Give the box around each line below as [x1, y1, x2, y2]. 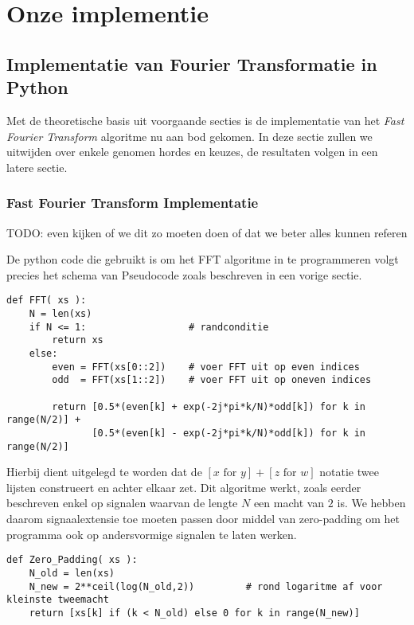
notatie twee [319, 463, 379, 480]
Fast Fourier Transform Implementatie [6, 193, 259, 213]
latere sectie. [6, 158, 68, 175]
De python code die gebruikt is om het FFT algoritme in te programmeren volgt [6, 251, 399, 268]
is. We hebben [337, 494, 406, 511]
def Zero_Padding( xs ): [6, 554, 138, 566]
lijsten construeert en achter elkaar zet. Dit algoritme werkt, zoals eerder [6, 479, 361, 495]
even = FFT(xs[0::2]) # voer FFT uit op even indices [52, 361, 360, 373]
